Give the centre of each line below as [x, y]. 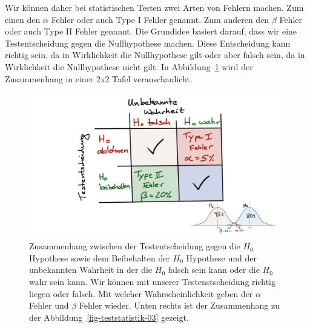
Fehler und [49, 305]
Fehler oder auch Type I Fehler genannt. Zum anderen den [160, 19]
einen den [23, 19]
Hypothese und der [221, 257]
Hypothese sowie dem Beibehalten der [100, 257]
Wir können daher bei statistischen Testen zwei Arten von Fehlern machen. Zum [154, 7]
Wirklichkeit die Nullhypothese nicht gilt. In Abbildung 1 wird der [129, 66]
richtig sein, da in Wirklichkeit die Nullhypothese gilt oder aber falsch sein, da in [155, 55]
